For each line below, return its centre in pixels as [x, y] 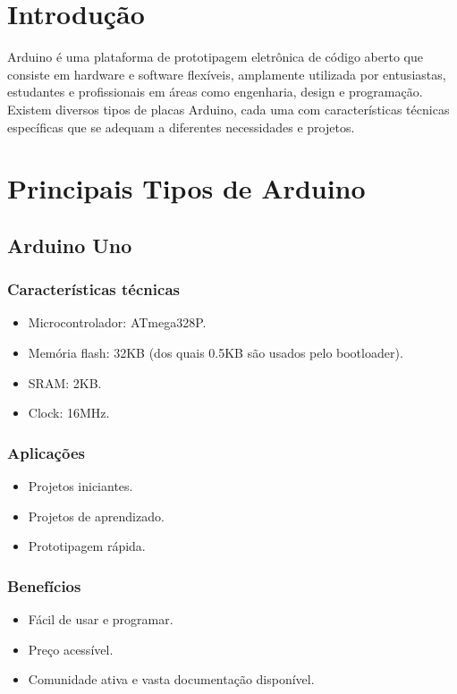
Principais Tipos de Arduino [186, 188]
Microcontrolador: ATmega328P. [117, 322]
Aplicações [46, 452]
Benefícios [44, 585]
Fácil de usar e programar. [101, 619]
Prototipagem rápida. [87, 546]
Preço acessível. [71, 649]
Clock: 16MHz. [69, 413]
